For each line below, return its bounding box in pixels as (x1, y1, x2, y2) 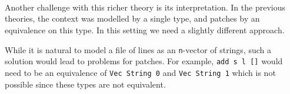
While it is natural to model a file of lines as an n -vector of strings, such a (5, 43, 272, 55)
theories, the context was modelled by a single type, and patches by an (5, 12, 260, 25)
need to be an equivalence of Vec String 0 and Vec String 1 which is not (5, 66, 276, 78)
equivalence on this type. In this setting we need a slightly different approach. (5, 23, 285, 36)
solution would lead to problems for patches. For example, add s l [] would (5, 55, 283, 67)
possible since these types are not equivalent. (5, 78, 166, 90)
